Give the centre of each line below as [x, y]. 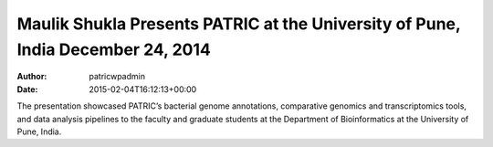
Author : [32, 77]
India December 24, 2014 [114, 49]
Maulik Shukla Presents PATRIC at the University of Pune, [239, 24]
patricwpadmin [117, 77]
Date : [27, 89]
